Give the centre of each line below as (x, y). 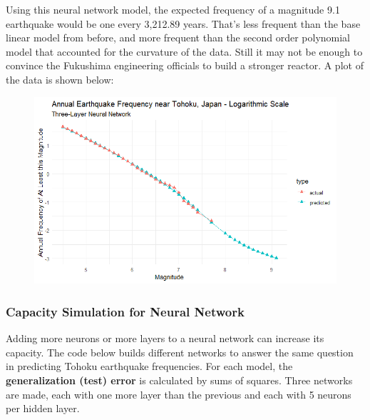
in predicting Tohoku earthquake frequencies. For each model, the (149, 366)
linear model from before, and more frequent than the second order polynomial (178, 37)
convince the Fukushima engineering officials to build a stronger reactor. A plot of (185, 65)
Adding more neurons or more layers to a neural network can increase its (165, 338)
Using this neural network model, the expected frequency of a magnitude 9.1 (173, 9)
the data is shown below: (60, 79)
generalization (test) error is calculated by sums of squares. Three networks (179, 380)
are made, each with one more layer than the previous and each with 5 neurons (179, 394)
